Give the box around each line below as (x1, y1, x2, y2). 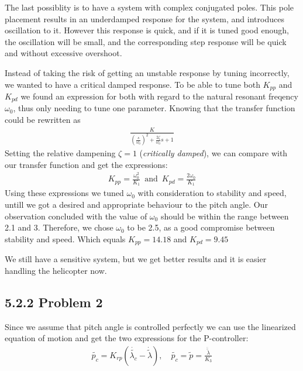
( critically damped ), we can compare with (139, 147, 288, 159)
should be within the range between (160, 209, 289, 222)
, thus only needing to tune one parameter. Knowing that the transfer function (13, 102, 295, 114)
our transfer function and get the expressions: (5, 158, 168, 170)
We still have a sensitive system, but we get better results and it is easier (5, 253, 267, 265)
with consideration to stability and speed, (137, 187, 287, 199)
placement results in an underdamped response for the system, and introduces (5, 12, 284, 25)
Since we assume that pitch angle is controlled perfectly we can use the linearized (5, 320, 296, 332)
